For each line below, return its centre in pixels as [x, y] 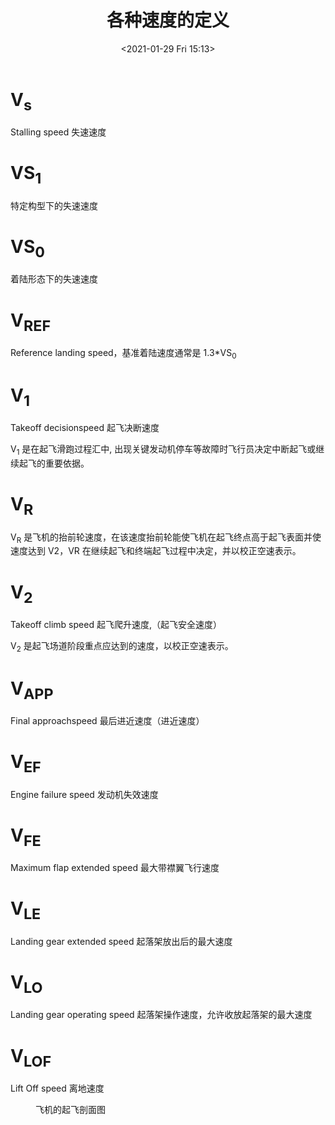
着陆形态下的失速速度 [54, 279]
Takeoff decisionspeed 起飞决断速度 [85, 428]
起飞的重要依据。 [54, 463]
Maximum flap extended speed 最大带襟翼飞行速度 [115, 868]
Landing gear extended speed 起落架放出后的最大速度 [121, 941]
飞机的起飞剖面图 [70, 1109]
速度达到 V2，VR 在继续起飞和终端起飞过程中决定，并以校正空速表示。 [156, 551]
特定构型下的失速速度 [54, 205]
